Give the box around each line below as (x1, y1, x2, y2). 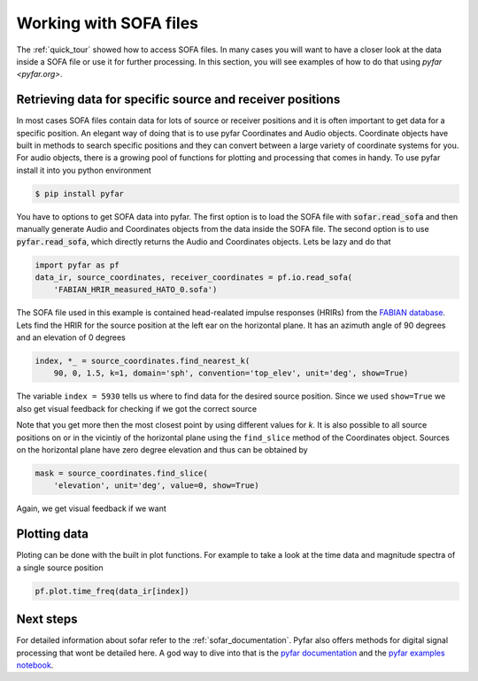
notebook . (16, 660, 54, 670)
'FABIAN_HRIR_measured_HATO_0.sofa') (53, 284, 218, 295)
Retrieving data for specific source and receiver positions (16, 92, 341, 107)
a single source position (16, 562, 104, 573)
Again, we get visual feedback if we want (16, 503, 167, 514)
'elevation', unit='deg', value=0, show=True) (53, 481, 260, 491)
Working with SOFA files (16, 13, 199, 33)
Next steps (16, 612, 78, 627)
